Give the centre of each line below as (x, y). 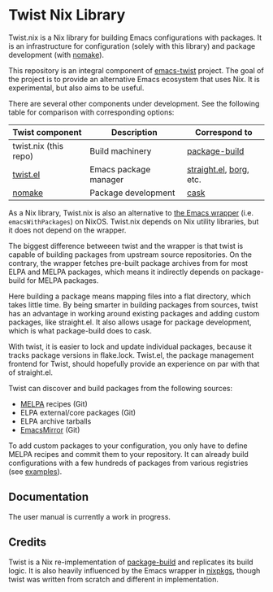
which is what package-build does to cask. (80, 330)
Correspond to (224, 132)
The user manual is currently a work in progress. (89, 516)
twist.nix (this (38, 146)
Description (134, 132)
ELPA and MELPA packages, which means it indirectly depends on (119, 272)
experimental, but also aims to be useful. (76, 88)
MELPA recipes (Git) (54, 403)
